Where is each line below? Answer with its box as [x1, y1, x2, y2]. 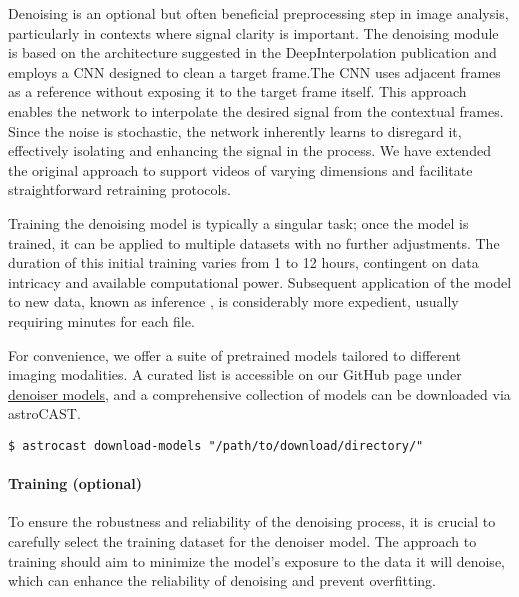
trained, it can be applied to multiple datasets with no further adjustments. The [8, 232, 500, 253]
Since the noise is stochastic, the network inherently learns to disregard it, [8, 120, 462, 141]
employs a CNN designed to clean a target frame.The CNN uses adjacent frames [8, 61, 501, 82]
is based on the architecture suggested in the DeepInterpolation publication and [8, 42, 497, 63]
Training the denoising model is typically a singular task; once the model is [8, 212, 469, 233]
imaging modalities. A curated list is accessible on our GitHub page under [8, 364, 462, 385]
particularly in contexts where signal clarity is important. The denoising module [8, 22, 499, 43]
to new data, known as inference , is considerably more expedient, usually [8, 291, 459, 312]
